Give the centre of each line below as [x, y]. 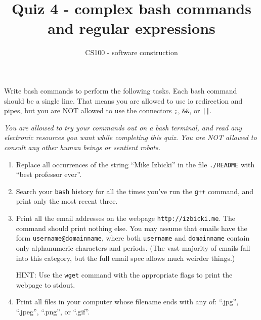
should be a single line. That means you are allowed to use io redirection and [123, 100]
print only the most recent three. [67, 201]
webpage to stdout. [46, 284]
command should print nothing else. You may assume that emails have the [132, 228]
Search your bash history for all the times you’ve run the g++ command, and [135, 191]
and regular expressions [132, 28]
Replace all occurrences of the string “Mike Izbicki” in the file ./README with [135, 164]
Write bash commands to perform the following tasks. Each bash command [121, 90]
